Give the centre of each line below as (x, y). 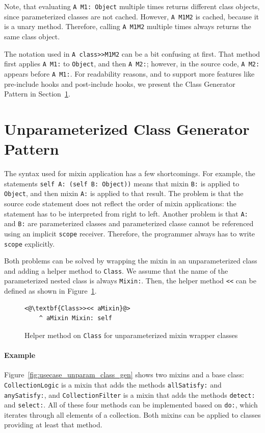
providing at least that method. (53, 425)
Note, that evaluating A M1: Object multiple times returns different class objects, (132, 6)
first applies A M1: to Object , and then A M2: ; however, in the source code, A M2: (132, 64)
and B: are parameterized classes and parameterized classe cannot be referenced (129, 223)
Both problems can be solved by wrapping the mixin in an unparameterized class (131, 261)
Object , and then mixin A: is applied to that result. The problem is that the (124, 193)
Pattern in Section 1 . (37, 94)
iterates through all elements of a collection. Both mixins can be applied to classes (132, 414)
